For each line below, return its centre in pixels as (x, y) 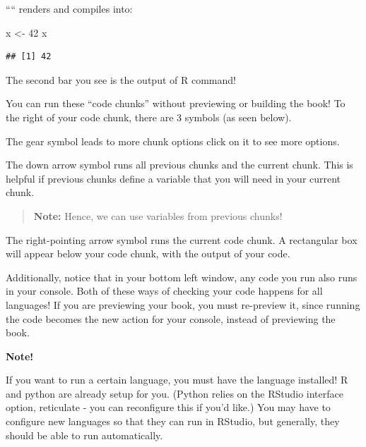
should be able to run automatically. (84, 435)
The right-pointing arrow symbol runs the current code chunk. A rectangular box (182, 239)
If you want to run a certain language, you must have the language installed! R (177, 380)
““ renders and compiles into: (69, 8)
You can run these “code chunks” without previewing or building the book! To (176, 103)
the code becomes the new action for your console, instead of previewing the (171, 318)
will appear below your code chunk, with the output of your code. (148, 253)
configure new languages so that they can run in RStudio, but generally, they (173, 421)
